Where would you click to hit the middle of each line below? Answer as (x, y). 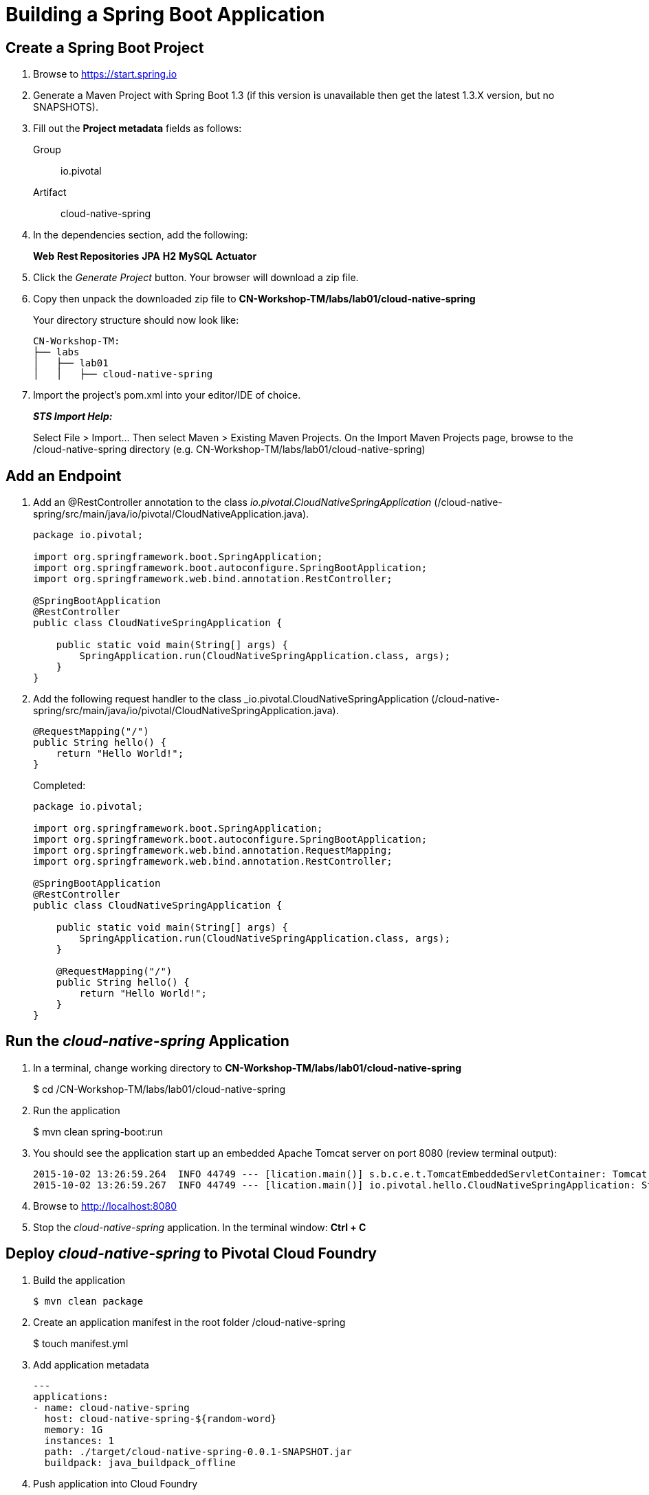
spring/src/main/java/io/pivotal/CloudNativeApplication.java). (171, 514)
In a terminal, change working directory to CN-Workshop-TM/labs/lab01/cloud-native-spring (247, 1067)
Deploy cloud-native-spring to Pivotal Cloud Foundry (191, 1254)
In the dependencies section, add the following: (141, 235)
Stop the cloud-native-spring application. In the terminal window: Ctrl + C (200, 1227)
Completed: (59, 786)
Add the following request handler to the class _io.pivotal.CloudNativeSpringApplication (231, 699)
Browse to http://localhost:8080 (105, 1206)
